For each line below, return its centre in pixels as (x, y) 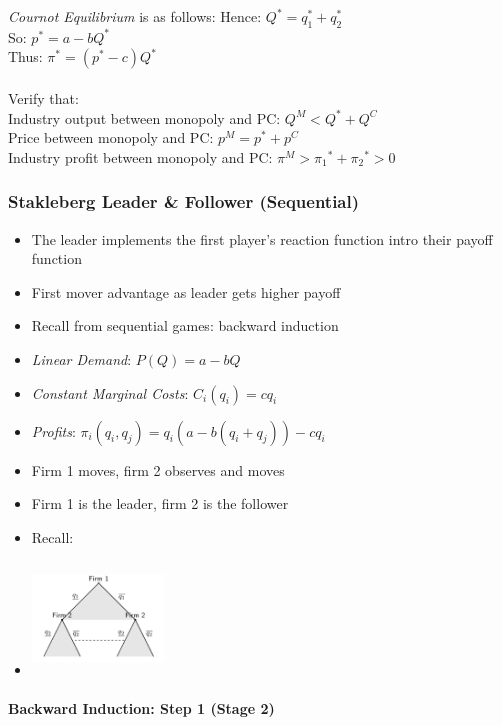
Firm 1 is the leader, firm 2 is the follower (160, 503)
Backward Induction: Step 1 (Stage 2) (141, 707)
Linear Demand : (81, 358)
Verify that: (43, 97)
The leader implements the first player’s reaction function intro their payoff (262, 238)
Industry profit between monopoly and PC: (140, 156)
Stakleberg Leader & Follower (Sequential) (184, 201)
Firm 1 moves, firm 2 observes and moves (158, 469)
